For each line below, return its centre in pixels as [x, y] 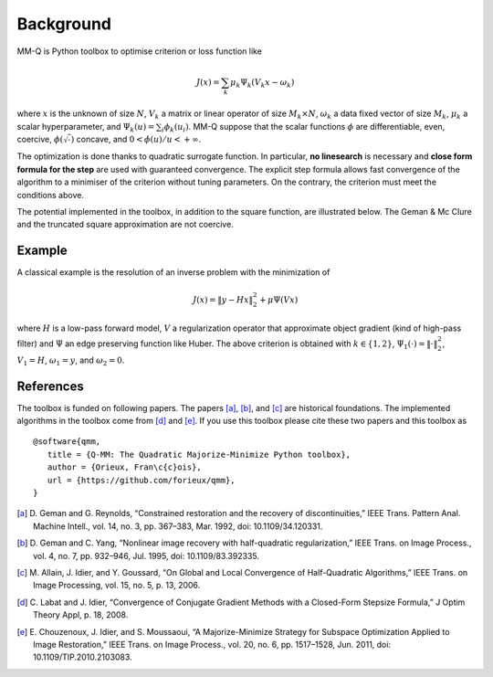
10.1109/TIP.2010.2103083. [83, 657]
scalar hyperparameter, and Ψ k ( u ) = [86, 127]
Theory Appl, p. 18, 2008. [81, 615]
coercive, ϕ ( [40, 139]
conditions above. [50, 195]
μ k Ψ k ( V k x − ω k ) [262, 83]
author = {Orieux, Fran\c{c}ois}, [125, 467]
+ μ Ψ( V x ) [278, 300]
